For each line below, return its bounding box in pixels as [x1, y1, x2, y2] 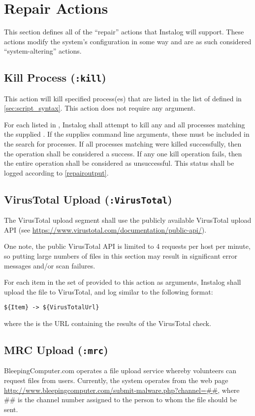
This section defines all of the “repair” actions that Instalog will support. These [4, 27, 244, 37]
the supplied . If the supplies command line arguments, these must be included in [4, 129, 250, 139]
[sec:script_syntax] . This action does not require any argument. [4, 103, 196, 113]
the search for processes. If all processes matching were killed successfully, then [4, 139, 242, 149]
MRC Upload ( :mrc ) [4, 342, 108, 357]
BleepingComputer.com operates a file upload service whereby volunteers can [4, 365, 236, 376]
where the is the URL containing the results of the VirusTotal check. [4, 318, 211, 328]
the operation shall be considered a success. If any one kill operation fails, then [4, 148, 242, 158]
